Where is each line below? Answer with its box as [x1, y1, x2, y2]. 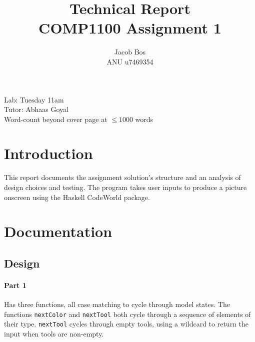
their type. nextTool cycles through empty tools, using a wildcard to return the [4, 318, 249, 329]
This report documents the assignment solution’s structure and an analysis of [4, 172, 241, 182]
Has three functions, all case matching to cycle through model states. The [4, 299, 230, 309]
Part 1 [4, 279, 26, 290]
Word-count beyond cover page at [4, 113, 107, 124]
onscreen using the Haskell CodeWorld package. [4, 191, 150, 202]
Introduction [4, 143, 93, 163]
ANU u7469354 [106, 56, 153, 66]
